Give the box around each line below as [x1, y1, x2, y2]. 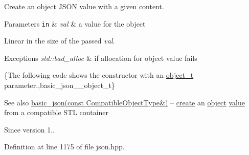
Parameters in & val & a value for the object [4, 18, 146, 29]
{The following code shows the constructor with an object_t [4, 70, 194, 80]
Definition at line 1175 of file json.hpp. [4, 141, 125, 152]
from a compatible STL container [4, 107, 109, 118]
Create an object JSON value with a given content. [4, 1, 164, 11]
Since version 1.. [4, 124, 55, 135]
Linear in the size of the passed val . [4, 35, 115, 46]
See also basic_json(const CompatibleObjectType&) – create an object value [4, 97, 245, 107]
